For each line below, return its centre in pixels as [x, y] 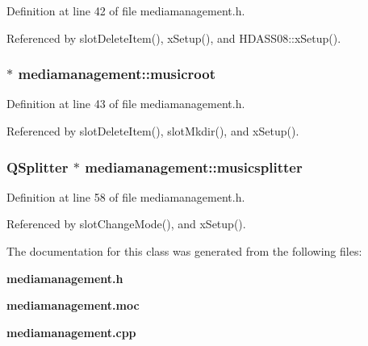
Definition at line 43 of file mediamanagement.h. [126, 104]
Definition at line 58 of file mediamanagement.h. [126, 196]
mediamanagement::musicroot [117, 74]
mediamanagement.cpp [71, 332]
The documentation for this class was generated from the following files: [184, 251]
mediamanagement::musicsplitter [194, 167]
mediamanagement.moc [73, 305]
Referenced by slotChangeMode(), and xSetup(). [126, 224]
